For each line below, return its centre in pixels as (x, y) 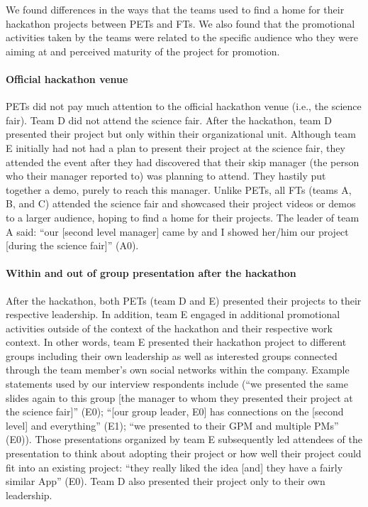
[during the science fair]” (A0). (72, 245)
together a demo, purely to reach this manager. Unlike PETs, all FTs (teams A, (179, 189)
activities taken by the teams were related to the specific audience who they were (182, 37)
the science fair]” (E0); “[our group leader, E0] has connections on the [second (175, 411)
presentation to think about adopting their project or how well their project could (184, 453)
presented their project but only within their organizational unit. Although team (181, 134)
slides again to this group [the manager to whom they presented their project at (179, 397)
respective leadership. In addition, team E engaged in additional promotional (173, 314)
